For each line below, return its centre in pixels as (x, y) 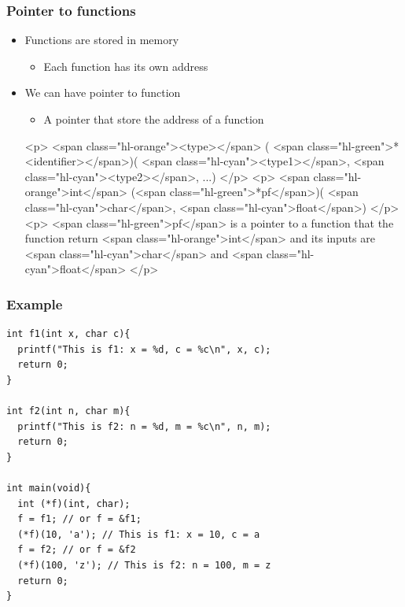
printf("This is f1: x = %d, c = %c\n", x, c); (144, 349)
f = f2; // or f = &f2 (77, 550)
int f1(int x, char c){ (68, 334)
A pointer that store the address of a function (154, 119)
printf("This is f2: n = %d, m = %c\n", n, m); (144, 426)
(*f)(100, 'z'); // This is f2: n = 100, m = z (144, 566)
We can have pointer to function (103, 93)
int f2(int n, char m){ (68, 411)
